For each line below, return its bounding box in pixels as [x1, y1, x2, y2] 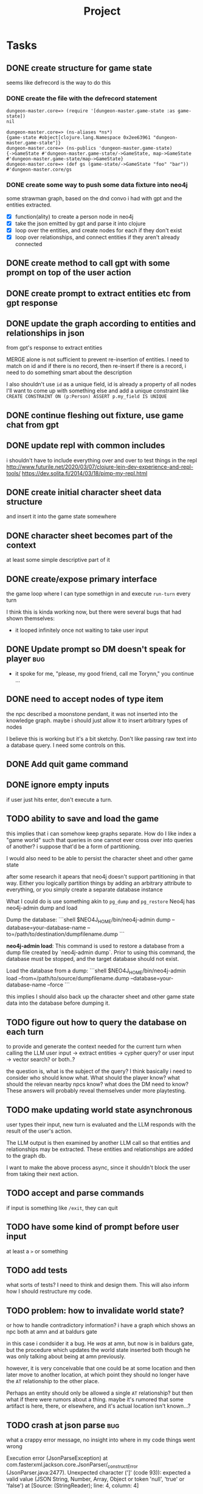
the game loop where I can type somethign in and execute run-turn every [6, 590, 191, 598]
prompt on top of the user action [6, 267, 131, 278]
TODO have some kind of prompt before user [6, 1222, 179, 1232]
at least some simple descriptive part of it [6, 556, 111, 564]
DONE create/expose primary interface [6, 574, 157, 584]
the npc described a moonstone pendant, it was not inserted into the [6, 710, 178, 717]
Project [83, 4, 121, 18]
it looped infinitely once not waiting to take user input [15, 626, 149, 634]
